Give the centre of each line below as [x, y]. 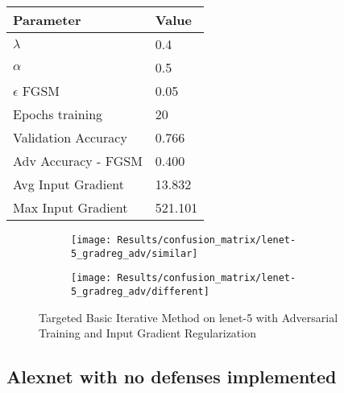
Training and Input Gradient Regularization [147, 333]
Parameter [47, 20]
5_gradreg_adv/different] [140, 291]
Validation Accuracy [70, 137]
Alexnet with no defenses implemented [172, 376]
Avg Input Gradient [68, 184]
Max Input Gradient [70, 207]
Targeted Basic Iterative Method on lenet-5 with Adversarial [189, 317]
